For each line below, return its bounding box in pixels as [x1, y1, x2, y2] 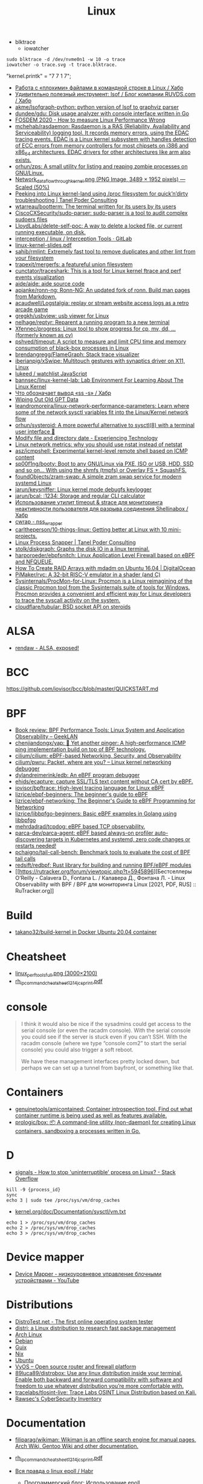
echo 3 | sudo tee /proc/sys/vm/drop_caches [6, 1197, 120, 1203]
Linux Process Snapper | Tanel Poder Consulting [14, 539, 136, 546]
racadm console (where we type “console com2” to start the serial [21, 1039, 187, 1046]
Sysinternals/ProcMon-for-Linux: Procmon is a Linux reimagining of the [14, 577, 193, 585]
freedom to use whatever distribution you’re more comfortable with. [14, 1382, 184, 1390]
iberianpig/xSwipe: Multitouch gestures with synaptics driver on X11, [14, 357, 185, 364]
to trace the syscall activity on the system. [14, 596, 121, 603]
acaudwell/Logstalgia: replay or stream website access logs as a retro [14, 299, 189, 306]
